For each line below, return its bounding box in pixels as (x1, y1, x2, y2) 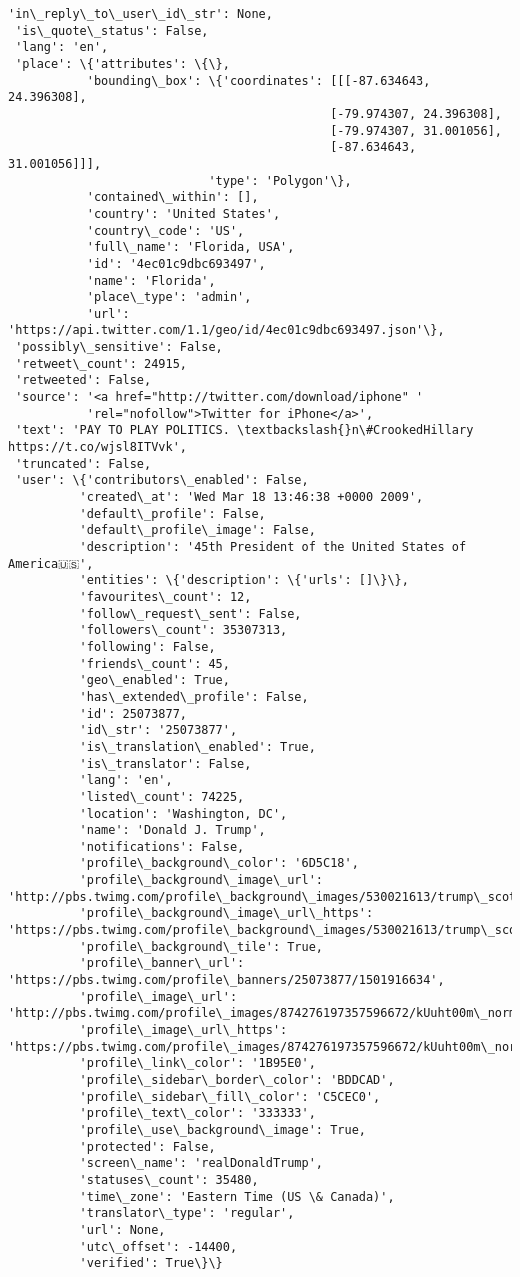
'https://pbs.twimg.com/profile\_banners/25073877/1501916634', (8, 973, 445, 988)
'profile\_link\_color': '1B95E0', (79, 1056, 316, 1071)
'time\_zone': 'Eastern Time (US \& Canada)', (79, 1189, 395, 1204)
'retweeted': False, (15, 373, 152, 388)
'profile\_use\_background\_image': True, (79, 1122, 366, 1137)
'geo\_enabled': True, (79, 673, 230, 688)
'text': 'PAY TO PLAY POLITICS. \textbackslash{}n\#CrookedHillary (15, 423, 474, 438)
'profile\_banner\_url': (79, 956, 245, 971)
